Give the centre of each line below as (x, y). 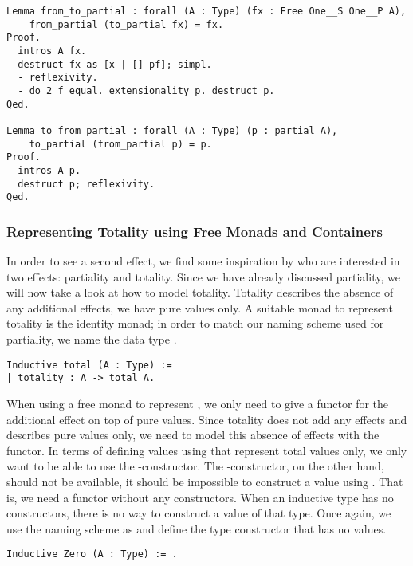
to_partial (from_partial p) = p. (120, 144)
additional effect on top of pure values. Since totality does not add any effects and (207, 419)
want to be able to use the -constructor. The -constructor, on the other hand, (195, 466)
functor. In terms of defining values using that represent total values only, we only (207, 450)
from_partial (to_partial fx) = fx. (126, 24)
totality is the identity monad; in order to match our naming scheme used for (195, 323)
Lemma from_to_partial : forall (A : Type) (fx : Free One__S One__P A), (206, 11)
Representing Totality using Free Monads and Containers (195, 231)
